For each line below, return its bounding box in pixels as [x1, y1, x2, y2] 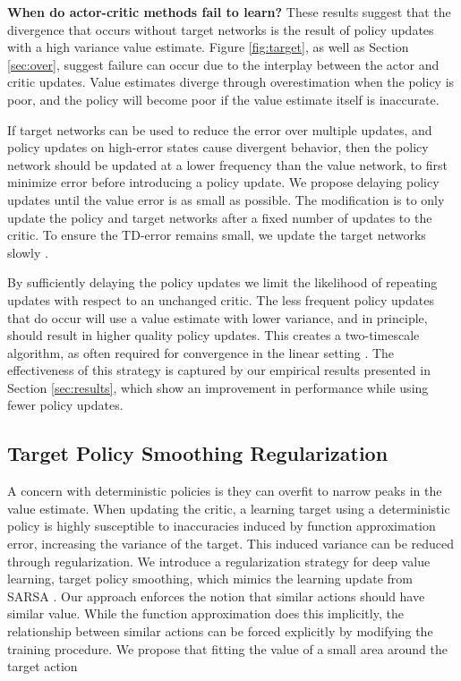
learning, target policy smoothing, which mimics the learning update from [7, 569, 414, 588]
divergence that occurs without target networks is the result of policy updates [7, 20, 434, 38]
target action [7, 657, 78, 676]
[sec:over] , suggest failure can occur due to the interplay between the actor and [7, 55, 440, 73]
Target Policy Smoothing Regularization [7, 439, 388, 467]
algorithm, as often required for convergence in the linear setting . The [7, 343, 395, 362]
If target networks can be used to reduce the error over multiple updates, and [7, 120, 432, 139]
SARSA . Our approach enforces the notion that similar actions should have [7, 586, 425, 605]
